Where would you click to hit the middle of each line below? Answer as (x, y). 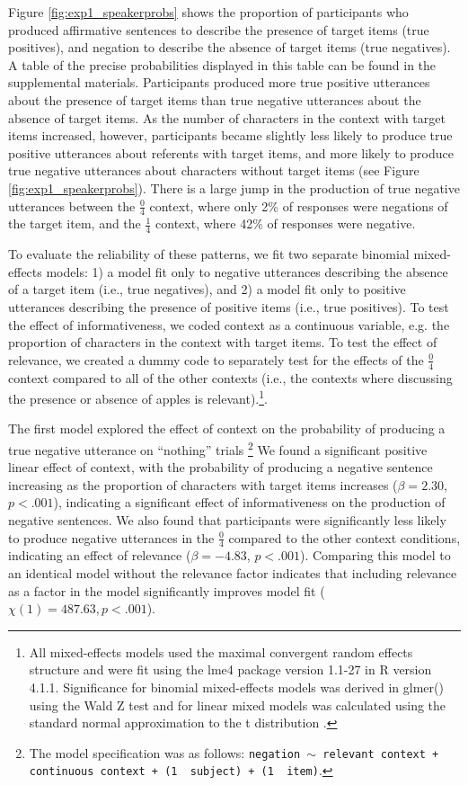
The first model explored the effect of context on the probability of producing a (227, 428)
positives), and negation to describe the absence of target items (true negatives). (230, 47)
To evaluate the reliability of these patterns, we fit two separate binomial (209, 254)
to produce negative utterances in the (111, 537)
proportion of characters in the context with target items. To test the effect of (223, 342)
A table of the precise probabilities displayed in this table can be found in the (222, 64)
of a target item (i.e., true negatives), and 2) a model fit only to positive (207, 289)
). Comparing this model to (375, 555)
